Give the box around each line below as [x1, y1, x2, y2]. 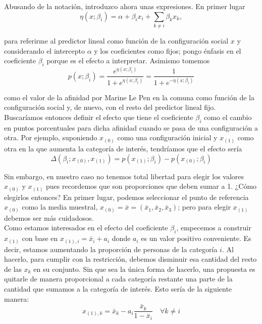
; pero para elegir [178, 201, 231, 212]
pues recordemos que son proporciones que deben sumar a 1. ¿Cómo [46, 181, 257, 191]
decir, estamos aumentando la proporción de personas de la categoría [4, 244, 218, 254]
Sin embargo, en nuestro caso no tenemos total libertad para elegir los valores [4, 171, 244, 181]
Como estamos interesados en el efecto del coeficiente [4, 222, 168, 233]
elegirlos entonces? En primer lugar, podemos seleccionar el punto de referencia [4, 191, 249, 202]
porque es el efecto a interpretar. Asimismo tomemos [46, 55, 210, 66]
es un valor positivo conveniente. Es [141, 233, 251, 244]
